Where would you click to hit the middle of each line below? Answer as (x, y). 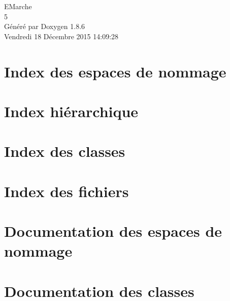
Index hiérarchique (71, 111)
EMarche (18, 6)
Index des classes (65, 151)
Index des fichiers (67, 191)
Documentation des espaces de (113, 231)
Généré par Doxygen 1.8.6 (45, 26)
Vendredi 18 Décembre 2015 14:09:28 (61, 36)
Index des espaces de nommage (115, 71)
